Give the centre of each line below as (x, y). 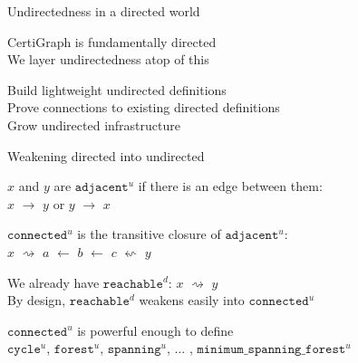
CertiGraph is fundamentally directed (112, 41)
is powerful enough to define (155, 330)
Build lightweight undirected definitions (117, 89)
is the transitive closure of (149, 234)
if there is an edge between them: (230, 186)
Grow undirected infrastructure (94, 124)
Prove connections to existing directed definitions (144, 107)
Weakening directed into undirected (106, 155)
